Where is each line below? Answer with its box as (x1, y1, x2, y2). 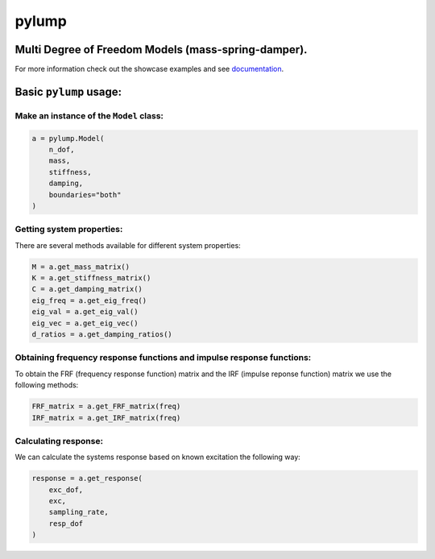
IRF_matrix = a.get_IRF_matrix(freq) (31, 413, 181, 422)
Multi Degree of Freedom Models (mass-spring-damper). (14, 43, 308, 56)
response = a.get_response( (31, 474, 143, 483)
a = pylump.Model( (31, 134, 105, 143)
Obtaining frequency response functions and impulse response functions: (14, 352, 312, 363)
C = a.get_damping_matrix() (31, 284, 143, 294)
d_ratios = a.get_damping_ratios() (31, 330, 172, 339)
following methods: (14, 380, 79, 390)
